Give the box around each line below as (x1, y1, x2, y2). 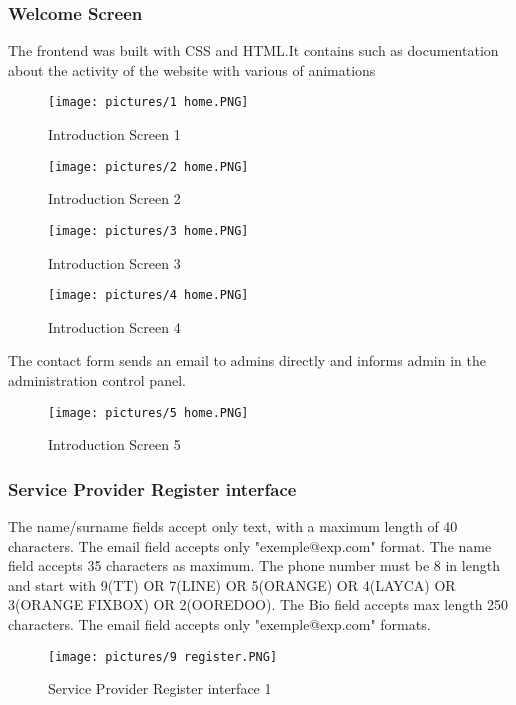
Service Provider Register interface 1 (48, 678, 272, 699)
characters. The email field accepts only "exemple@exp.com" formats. (8, 614, 431, 635)
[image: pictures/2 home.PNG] (48, 159, 249, 174)
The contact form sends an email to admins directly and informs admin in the (8, 350, 486, 371)
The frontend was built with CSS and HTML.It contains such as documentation (8, 40, 499, 61)
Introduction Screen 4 (48, 316, 181, 337)
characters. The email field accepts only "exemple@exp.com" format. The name (8, 535, 492, 556)
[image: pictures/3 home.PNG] (48, 223, 249, 238)
